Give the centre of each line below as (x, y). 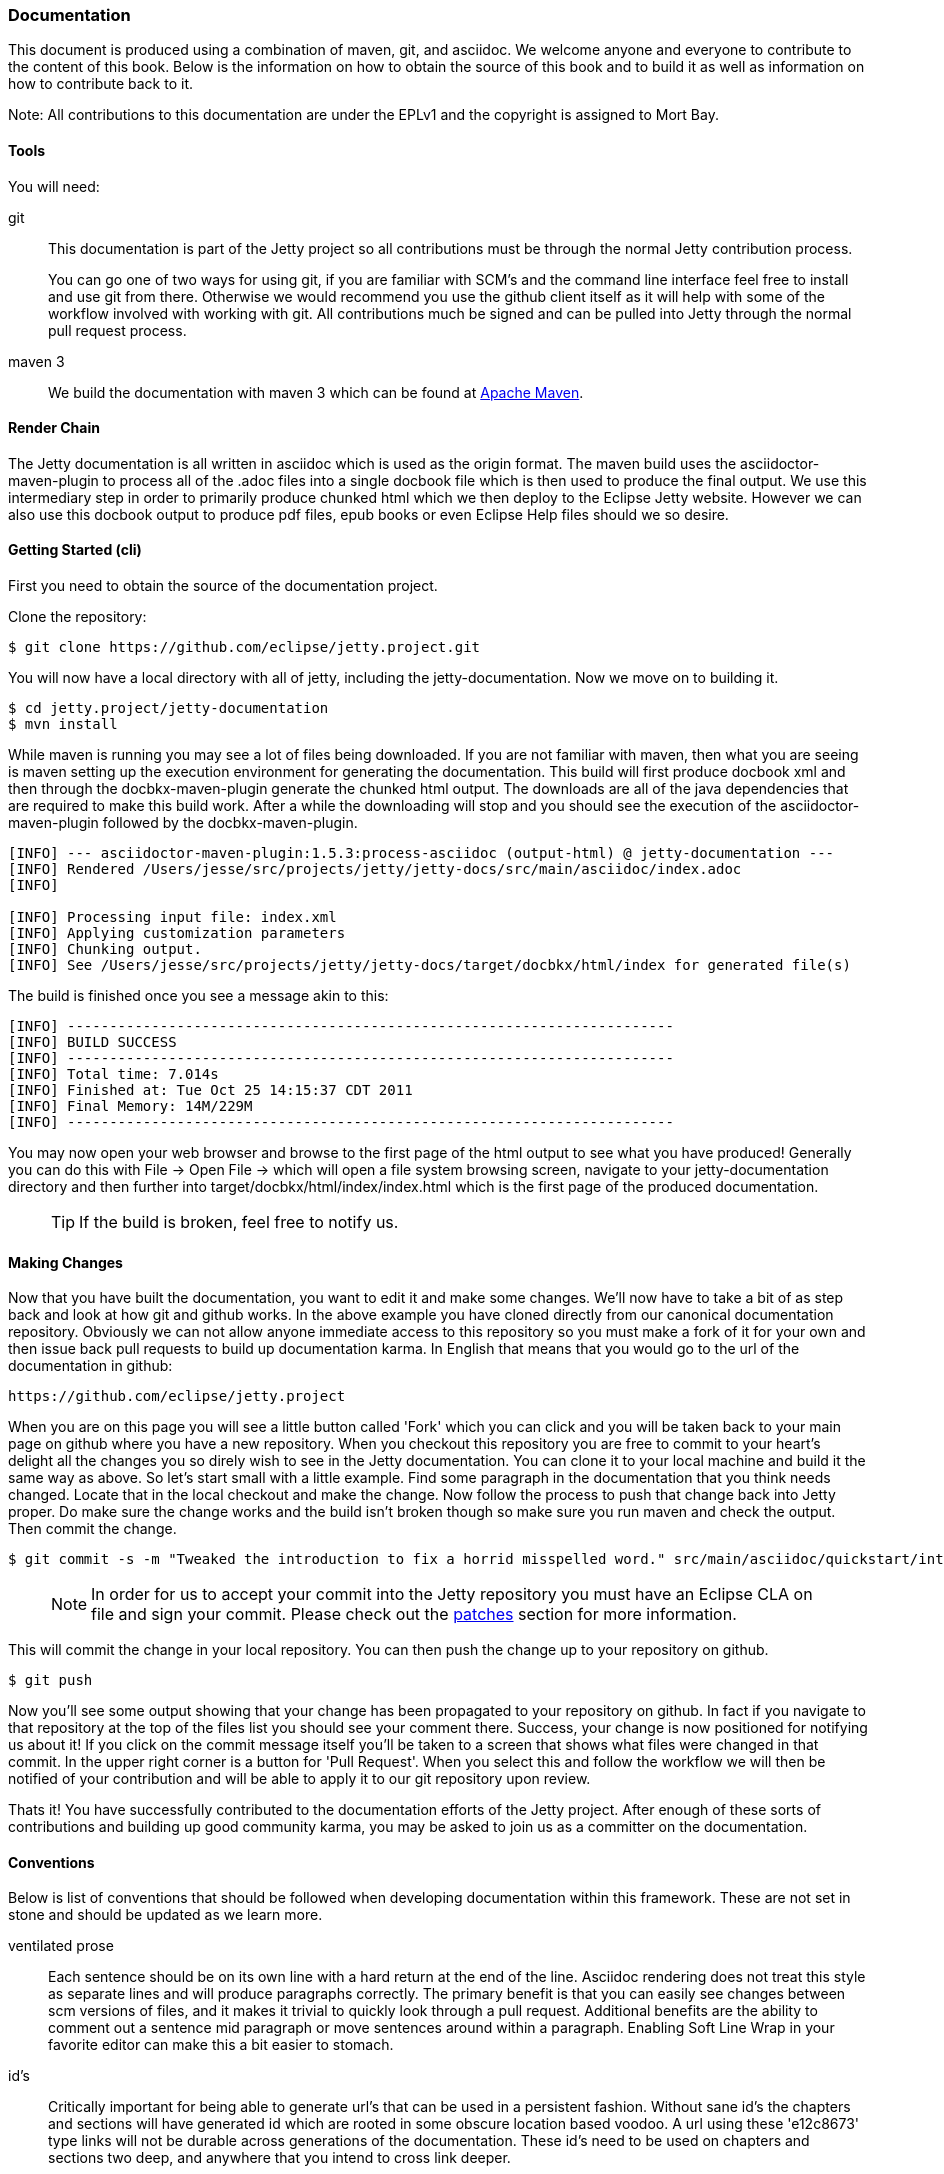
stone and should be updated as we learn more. (165, 1915)
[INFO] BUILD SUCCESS (92, 1042)
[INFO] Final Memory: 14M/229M (130, 1106)
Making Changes (65, 1262)
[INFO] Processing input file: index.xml (172, 917)
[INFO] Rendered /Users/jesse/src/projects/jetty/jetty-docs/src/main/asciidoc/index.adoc (375, 869)
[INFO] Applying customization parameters (177, 933)
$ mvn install (63, 724)
